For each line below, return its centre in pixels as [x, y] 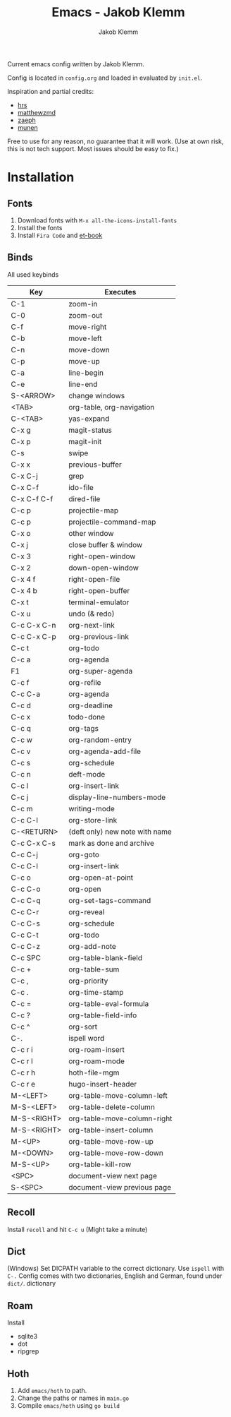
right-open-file [94, 579]
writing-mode [91, 808]
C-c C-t [25, 935]
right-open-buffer [99, 590]
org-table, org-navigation [111, 407]
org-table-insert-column [111, 1130]
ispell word [86, 1038]
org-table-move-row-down [116, 1153]
